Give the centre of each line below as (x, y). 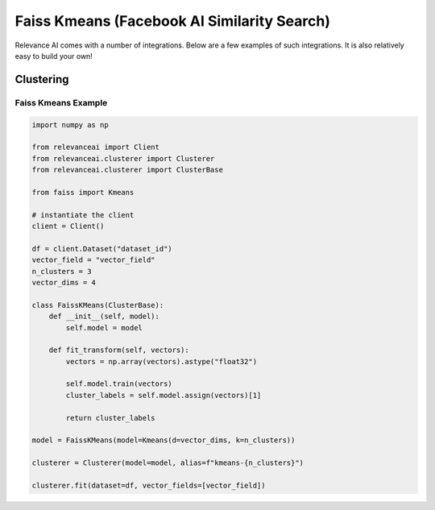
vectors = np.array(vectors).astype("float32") (162, 361)
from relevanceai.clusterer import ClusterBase (127, 170)
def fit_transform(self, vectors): (119, 350)
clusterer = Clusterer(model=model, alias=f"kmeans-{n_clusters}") (168, 463)
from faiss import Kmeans (83, 192)
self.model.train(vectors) (119, 384)
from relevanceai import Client (96, 147)
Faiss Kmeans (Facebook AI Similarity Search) (172, 21)
